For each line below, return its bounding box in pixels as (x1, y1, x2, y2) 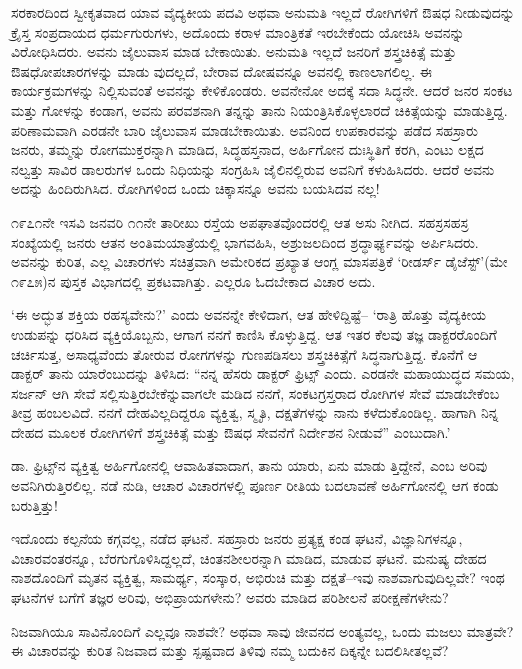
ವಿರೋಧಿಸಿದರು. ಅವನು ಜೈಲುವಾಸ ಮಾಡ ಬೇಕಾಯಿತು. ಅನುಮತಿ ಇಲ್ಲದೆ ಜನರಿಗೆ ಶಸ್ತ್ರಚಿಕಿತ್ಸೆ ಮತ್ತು (11, 41, 457, 62)
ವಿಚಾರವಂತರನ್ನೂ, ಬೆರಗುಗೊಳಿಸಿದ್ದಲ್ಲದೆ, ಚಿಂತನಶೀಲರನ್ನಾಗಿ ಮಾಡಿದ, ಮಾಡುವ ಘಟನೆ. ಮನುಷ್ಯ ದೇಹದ (11, 547, 487, 568)
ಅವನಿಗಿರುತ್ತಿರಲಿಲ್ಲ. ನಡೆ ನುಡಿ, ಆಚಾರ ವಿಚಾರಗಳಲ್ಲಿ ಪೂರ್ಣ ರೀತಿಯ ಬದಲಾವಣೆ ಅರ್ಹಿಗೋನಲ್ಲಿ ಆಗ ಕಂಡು (11, 475, 499, 496)
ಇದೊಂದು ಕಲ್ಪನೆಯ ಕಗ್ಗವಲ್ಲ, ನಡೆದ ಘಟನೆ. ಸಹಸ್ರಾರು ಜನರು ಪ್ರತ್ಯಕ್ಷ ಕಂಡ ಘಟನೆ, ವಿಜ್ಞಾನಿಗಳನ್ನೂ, (11, 528, 463, 549)
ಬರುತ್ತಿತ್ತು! (11, 494, 58, 515)
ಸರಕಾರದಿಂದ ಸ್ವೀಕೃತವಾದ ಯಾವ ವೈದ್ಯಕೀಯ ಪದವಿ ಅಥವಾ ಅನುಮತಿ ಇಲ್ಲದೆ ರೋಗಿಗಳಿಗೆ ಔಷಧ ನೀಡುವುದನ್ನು (11, 2, 515, 22)
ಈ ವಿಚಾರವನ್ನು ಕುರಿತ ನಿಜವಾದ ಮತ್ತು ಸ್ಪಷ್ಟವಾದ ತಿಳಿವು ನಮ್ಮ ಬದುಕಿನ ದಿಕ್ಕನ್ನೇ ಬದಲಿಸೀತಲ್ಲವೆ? (11, 640, 449, 661)
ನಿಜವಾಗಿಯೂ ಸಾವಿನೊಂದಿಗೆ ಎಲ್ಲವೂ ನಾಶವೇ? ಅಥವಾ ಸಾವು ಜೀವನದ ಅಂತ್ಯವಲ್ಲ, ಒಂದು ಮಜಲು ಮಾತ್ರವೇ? (11, 620, 514, 641)
